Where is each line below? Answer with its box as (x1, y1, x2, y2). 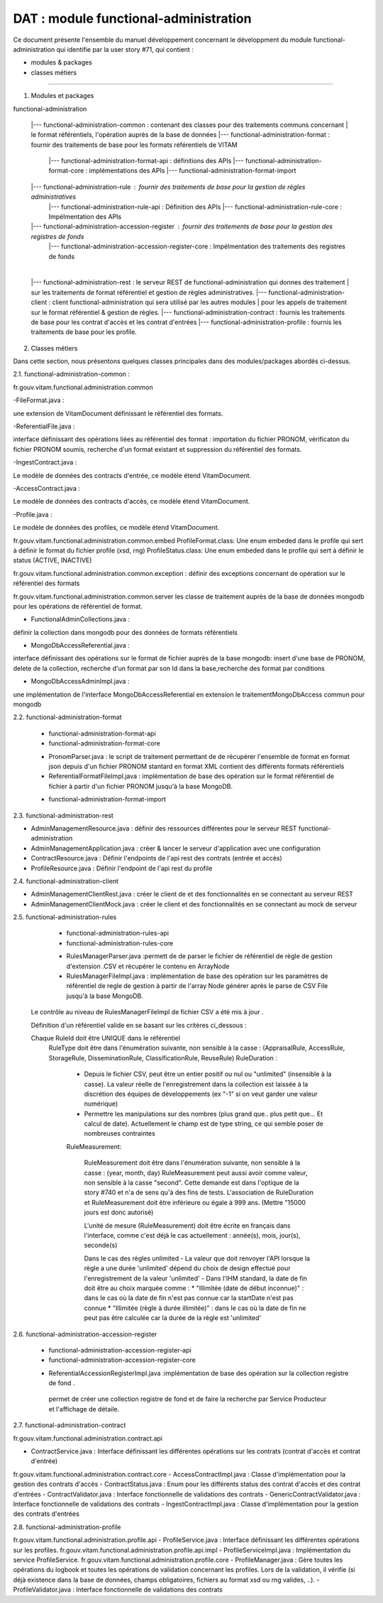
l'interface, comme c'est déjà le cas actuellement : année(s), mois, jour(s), (84, 1231, 301, 1239)
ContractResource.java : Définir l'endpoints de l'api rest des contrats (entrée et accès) (30, 854, 283, 862)
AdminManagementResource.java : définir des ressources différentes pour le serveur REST (30, 823, 297, 833)
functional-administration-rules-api (66, 929, 170, 938)
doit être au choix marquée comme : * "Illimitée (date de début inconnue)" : (84, 1284, 304, 1292)
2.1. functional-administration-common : (13, 370, 131, 379)
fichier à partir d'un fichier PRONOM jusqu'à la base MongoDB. (48, 782, 233, 790)
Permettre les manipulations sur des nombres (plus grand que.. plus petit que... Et (84, 1109, 323, 1118)
